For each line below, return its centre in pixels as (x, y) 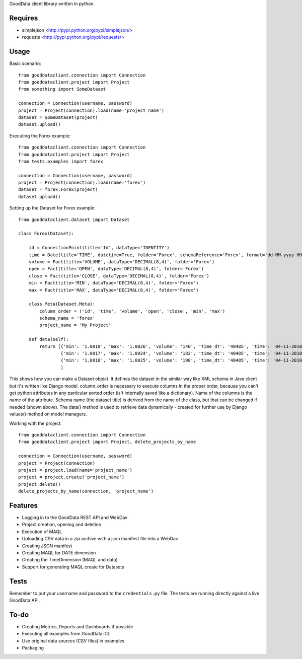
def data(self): (49, 339)
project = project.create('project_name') (71, 477)
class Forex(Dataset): (46, 234)
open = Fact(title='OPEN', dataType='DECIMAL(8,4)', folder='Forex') (116, 269)
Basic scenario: (25, 63)
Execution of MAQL (42, 532)
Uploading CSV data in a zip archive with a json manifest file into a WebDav (100, 539)
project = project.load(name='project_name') (75, 470)
